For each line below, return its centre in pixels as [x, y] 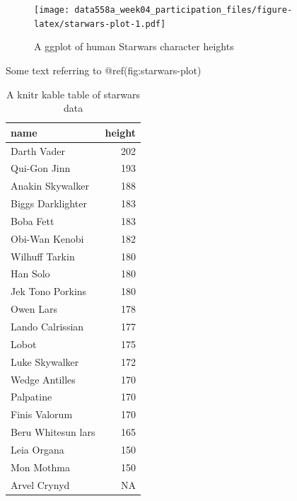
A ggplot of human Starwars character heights [134, 46]
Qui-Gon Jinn [41, 168]
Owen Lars [34, 309]
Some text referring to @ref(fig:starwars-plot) [104, 70]
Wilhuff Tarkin [43, 256]
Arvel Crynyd [40, 484]
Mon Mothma [41, 467]
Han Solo [30, 273]
